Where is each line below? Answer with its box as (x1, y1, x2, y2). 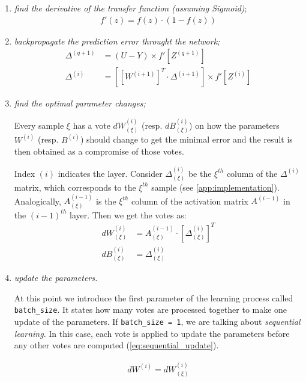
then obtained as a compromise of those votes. (14, 145, 184, 158)
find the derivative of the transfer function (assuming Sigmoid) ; (14, 2, 247, 14)
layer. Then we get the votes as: (69, 208, 187, 221)
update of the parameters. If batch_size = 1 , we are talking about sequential (14, 315, 301, 328)
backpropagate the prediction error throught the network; (14, 34, 220, 47)
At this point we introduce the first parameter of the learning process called (14, 291, 293, 304)
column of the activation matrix (131, 194, 248, 207)
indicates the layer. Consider (58, 167, 163, 179)
